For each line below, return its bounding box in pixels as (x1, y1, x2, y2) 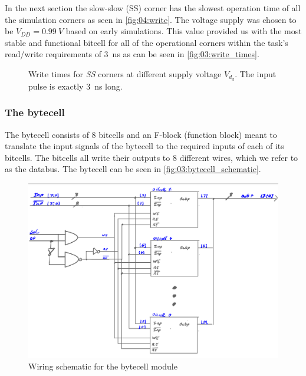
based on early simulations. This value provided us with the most (65, 25, 302, 37)
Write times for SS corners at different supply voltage (28, 67, 222, 80)
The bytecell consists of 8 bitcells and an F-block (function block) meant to (5, 128, 277, 140)
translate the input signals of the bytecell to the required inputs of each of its (5, 140, 284, 152)
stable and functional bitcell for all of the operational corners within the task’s (5, 36, 288, 48)
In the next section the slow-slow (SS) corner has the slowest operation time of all (5, 2, 301, 14)
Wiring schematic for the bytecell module (28, 359, 177, 372)
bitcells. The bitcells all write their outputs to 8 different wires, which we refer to (5, 151, 298, 163)
